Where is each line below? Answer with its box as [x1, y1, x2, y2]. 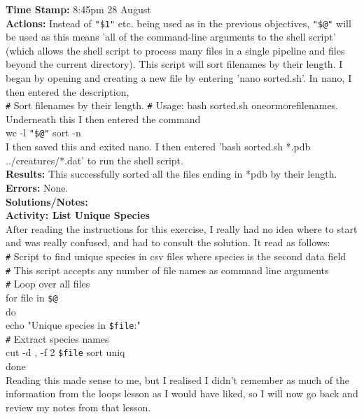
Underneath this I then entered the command [6, 111, 201, 126]
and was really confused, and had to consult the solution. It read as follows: [6, 235, 330, 250]
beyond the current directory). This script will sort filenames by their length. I [6, 57, 343, 71]
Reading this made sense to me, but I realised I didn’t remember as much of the [6, 372, 350, 387]
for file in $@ [6, 290, 58, 304]
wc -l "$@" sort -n [6, 125, 81, 140]
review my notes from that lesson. [6, 399, 151, 414]
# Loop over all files [6, 276, 90, 291]
